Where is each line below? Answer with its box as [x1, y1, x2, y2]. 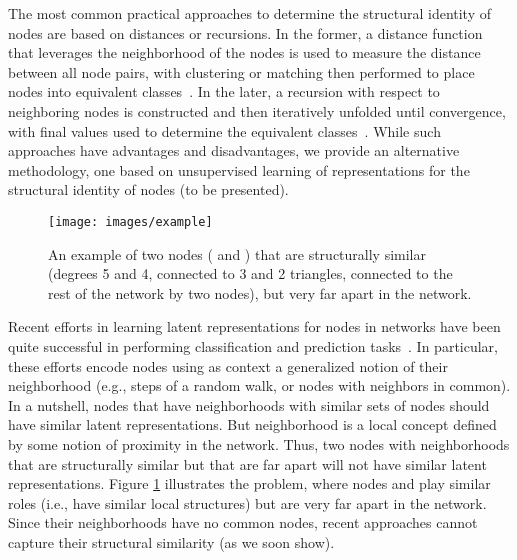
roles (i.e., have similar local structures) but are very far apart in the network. [8, 492, 487, 513]
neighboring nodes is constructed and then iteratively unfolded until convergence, [8, 100, 506, 121]
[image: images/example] [48, 214, 213, 229]
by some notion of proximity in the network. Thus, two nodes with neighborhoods [8, 433, 510, 454]
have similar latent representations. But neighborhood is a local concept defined [8, 414, 497, 435]
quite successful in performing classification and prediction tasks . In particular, [8, 335, 498, 356]
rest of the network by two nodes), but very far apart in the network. [48, 282, 472, 303]
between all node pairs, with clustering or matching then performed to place [8, 61, 475, 82]
